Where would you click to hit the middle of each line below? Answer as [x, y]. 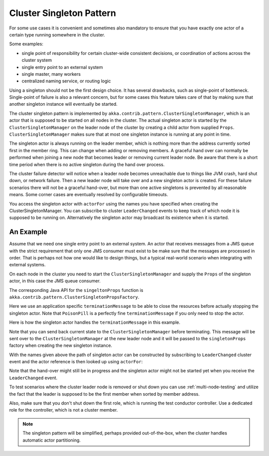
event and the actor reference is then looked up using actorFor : [76, 362]
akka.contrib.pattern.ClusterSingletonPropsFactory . [74, 297]
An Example [28, 232]
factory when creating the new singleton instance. [61, 345]
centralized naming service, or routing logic [66, 81]
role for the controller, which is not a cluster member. [64, 410]
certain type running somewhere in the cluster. [57, 34]
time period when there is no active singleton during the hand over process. [87, 164]
